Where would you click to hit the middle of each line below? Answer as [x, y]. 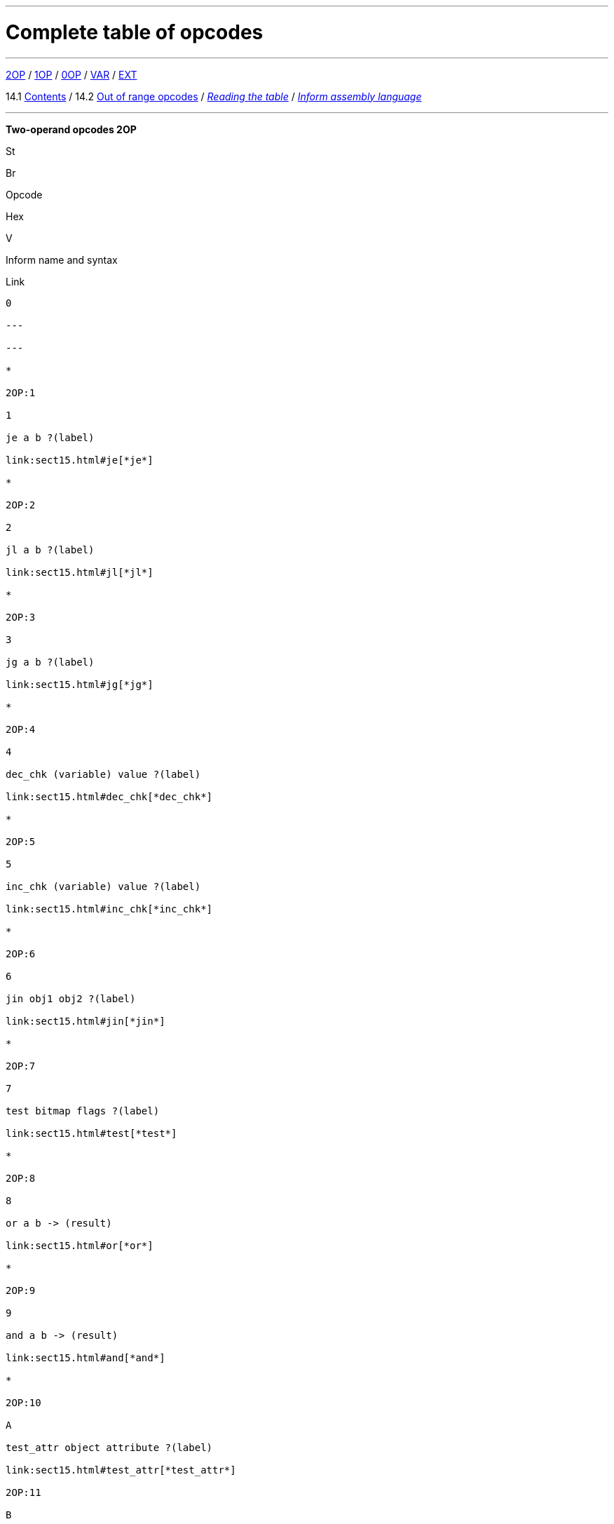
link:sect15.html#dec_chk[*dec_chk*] [109, 796]
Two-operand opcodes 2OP [71, 129]
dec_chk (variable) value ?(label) [103, 774]
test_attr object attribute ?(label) [109, 1447]
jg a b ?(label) [50, 662]
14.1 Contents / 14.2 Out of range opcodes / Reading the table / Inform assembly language [214, 96]
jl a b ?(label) [50, 549]
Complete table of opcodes [135, 32]
